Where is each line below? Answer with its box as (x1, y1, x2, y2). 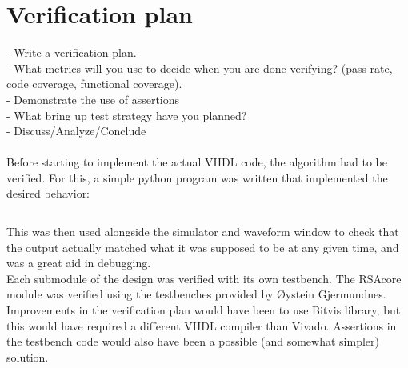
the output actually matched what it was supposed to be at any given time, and (6, 238, 399, 255)
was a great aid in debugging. (6, 254, 151, 271)
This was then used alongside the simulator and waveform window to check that (6, 223, 399, 240)
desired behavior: (6, 185, 90, 202)
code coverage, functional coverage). (6, 75, 182, 92)
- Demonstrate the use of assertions (6, 90, 180, 107)
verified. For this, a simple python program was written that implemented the (6, 169, 388, 186)
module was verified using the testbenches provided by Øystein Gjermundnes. (6, 286, 386, 302)
